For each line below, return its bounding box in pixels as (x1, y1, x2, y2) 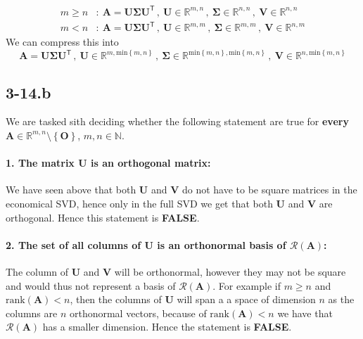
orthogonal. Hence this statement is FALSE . (6, 210, 200, 224)
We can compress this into (6, 34, 119, 49)
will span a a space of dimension (177, 292, 316, 307)
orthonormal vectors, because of (69, 305, 207, 320)
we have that (277, 305, 333, 320)
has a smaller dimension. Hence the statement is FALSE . (42, 319, 292, 334)
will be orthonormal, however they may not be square (114, 264, 346, 279)
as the (328, 292, 355, 307)
